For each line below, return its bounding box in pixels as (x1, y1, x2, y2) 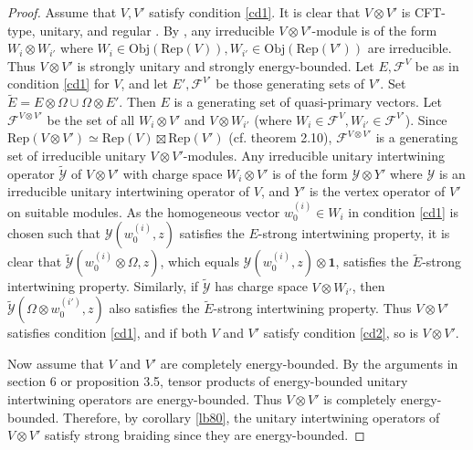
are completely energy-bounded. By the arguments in (160, 353, 458, 372)
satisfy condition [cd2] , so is (263, 323, 418, 342)
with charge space (122, 163, 223, 183)
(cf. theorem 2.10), (228, 128, 332, 147)
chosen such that (7, 224, 101, 243)
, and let (121, 74, 168, 93)
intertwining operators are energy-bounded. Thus (7, 389, 282, 408)
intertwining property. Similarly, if (7, 277, 199, 296)
